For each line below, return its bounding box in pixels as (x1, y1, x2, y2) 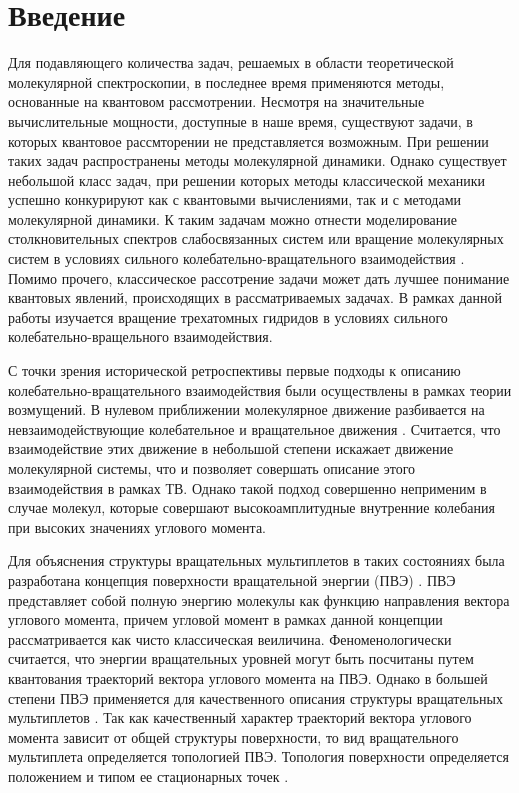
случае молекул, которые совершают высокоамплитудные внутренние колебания (8, 497, 496, 518)
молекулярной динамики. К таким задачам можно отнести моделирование (8, 208, 457, 229)
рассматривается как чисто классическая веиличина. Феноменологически (8, 628, 452, 649)
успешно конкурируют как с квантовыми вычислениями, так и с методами (8, 189, 462, 210)
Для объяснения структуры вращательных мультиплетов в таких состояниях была (8, 550, 505, 571)
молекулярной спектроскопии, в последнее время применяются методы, (8, 71, 445, 92)
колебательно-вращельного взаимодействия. (8, 326, 273, 347)
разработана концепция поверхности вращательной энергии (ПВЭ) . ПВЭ (8, 569, 456, 590)
